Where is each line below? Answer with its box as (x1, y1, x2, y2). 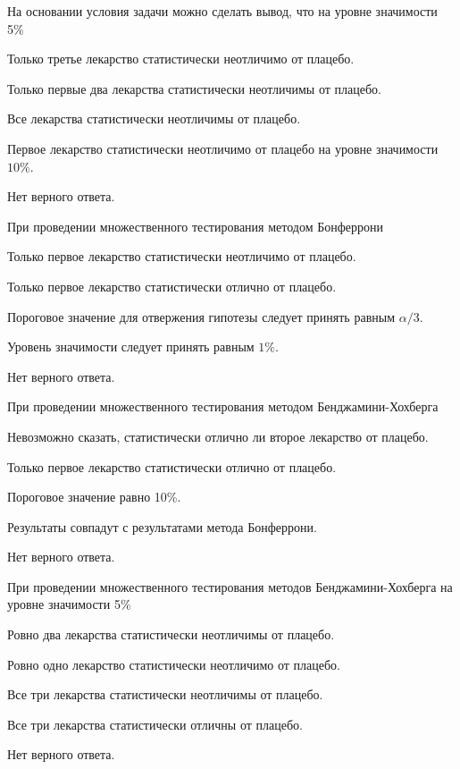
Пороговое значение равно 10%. (7, 487, 181, 506)
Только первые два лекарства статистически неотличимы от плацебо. (7, 79, 381, 97)
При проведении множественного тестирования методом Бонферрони (7, 216, 383, 235)
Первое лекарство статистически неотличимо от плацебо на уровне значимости (7, 139, 439, 157)
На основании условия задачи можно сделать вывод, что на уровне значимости (7, 2, 438, 20)
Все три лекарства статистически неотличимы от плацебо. (7, 685, 323, 704)
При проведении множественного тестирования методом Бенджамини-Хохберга (7, 397, 439, 416)
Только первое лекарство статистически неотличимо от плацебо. (7, 247, 356, 266)
